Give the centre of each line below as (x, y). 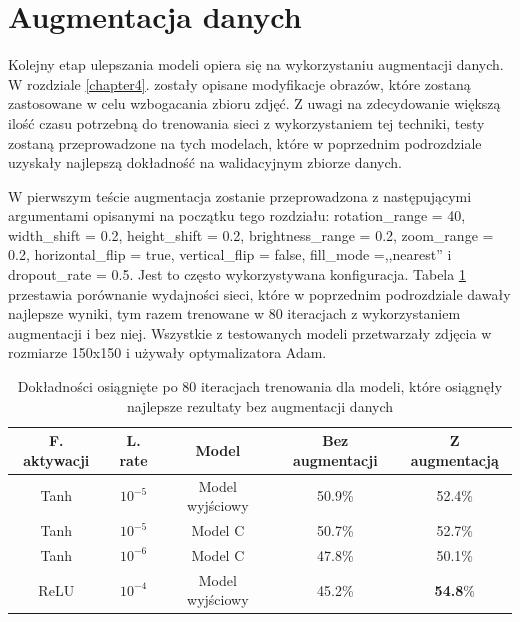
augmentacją (454, 459)
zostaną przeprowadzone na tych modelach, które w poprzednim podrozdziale (245, 142)
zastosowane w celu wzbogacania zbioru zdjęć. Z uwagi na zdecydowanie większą (254, 103)
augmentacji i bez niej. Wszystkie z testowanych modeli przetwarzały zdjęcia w (250, 332)
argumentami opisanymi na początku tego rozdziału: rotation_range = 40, (237, 215)
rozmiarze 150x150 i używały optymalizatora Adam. (167, 352)
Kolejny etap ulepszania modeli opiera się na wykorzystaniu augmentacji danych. (256, 64)
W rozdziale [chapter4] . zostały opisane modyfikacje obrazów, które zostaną (239, 83)
